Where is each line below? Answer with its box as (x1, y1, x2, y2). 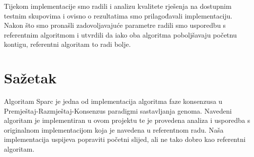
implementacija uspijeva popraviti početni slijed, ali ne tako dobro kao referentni (4, 134, 246, 144)
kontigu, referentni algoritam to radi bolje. (4, 39, 131, 49)
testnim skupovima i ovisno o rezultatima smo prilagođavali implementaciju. (4, 10, 233, 20)
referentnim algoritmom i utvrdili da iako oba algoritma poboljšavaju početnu (4, 29, 237, 39)
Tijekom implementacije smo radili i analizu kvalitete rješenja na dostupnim (4, 1, 232, 11)
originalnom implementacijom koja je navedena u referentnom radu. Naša (4, 124, 224, 135)
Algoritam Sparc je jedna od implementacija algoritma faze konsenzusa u (4, 96, 223, 106)
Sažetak (4, 68, 57, 88)
